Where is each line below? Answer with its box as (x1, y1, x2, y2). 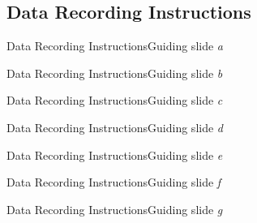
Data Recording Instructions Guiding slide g (6, 200, 223, 217)
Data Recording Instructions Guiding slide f (6, 174, 221, 191)
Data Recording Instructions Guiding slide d (6, 118, 223, 135)
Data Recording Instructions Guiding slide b (6, 64, 223, 81)
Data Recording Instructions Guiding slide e (6, 146, 223, 163)
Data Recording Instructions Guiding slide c (6, 92, 223, 109)
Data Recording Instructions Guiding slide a (6, 37, 223, 54)
